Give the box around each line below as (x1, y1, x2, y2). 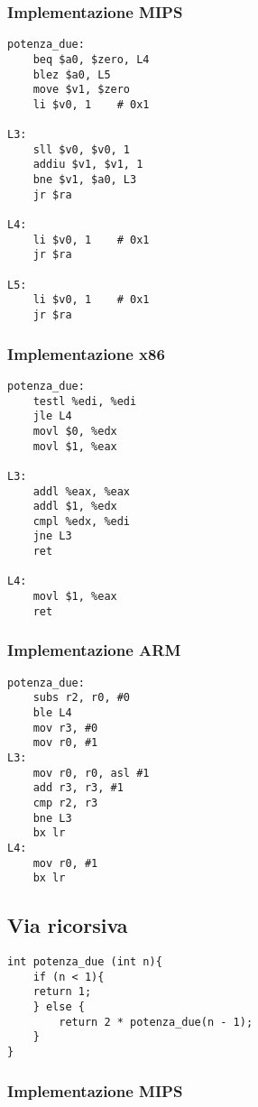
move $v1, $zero (32, 83, 131, 97)
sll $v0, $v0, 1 (32, 143, 131, 156)
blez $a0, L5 (32, 68, 111, 81)
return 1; (32, 985, 92, 999)
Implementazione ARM (7, 639, 181, 661)
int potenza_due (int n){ (7, 955, 162, 969)
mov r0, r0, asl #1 (32, 766, 150, 780)
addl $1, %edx (32, 500, 117, 513)
